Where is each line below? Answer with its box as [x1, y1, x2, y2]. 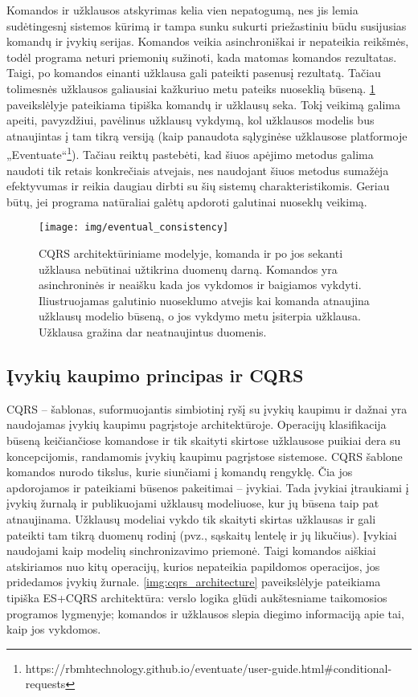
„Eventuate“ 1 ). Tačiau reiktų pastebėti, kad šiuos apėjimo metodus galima [6, 144, 374, 162]
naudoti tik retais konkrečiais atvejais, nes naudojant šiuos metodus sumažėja [6, 161, 389, 178]
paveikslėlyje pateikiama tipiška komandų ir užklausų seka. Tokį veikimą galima [6, 96, 400, 112]
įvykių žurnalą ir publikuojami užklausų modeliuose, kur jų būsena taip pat [6, 495, 379, 512]
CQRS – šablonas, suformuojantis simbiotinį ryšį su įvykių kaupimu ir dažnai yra [6, 400, 408, 417]
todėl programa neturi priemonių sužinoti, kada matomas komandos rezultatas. [6, 48, 397, 65]
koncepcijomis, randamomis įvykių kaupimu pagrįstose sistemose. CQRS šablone [6, 447, 403, 464]
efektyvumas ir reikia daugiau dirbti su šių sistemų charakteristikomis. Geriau [6, 177, 390, 194]
